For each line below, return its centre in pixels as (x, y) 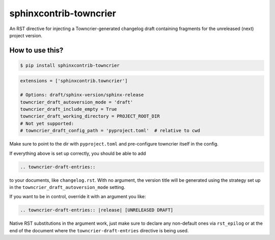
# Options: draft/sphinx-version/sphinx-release (82, 95)
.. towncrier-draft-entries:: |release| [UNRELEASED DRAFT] (97, 210)
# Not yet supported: (47, 123)
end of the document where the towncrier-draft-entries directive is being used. (99, 230)
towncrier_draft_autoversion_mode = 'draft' (77, 102)
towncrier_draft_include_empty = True (68, 109)
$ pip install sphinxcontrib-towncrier (70, 65)
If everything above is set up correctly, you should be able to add (78, 153)
